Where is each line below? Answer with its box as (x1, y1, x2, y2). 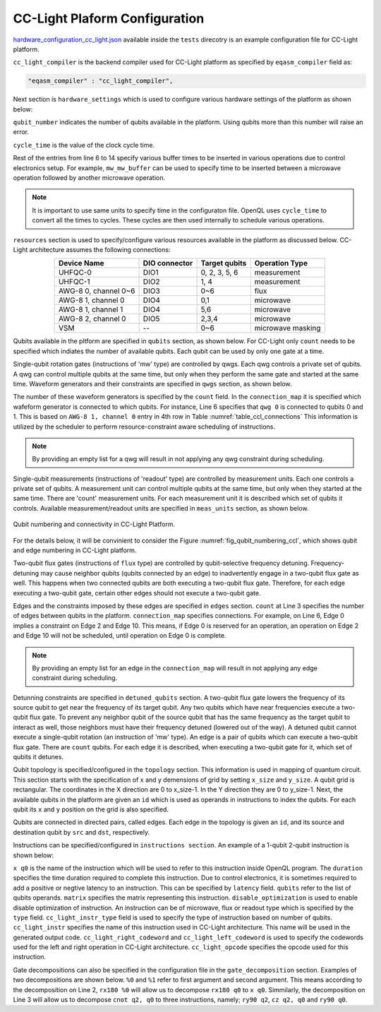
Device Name (58, 258, 105, 268)
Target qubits (200, 258, 247, 268)
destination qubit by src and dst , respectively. (13, 828, 150, 836)
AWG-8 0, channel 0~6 (58, 286, 135, 296)
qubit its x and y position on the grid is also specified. (13, 805, 169, 814)
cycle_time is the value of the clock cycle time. (13, 141, 155, 149)
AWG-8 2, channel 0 (58, 314, 126, 324)
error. (13, 128, 30, 136)
